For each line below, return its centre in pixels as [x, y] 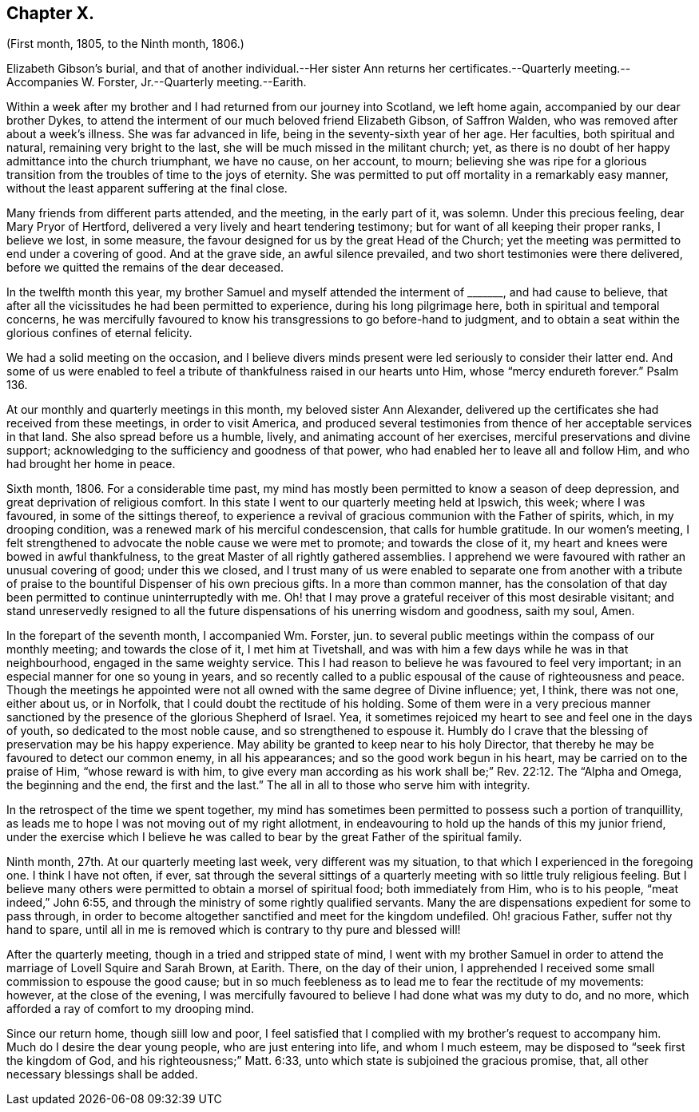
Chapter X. [51, 13]
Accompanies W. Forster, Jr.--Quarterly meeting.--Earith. [157, 82]
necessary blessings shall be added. [102, 1074]
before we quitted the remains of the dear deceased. [145, 268]
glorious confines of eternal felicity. [99, 333]
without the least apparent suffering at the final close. [147, 189]
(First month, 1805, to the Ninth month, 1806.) [125, 44]
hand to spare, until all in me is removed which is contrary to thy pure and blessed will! [234, 930]
